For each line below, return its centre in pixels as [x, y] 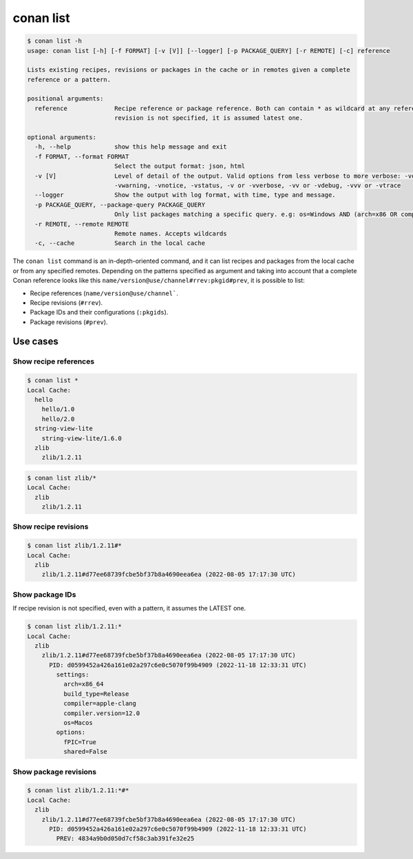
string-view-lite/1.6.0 [82, 438]
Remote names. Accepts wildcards [170, 233]
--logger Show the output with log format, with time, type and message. [186, 195]
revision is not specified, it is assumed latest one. [209, 118]
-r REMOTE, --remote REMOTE [82, 224]
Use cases [35, 342]
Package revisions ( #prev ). [69, 322]
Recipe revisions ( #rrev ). [66, 302]
